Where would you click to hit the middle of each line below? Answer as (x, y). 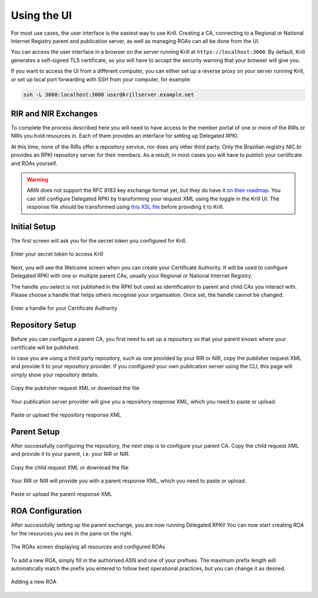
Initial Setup (33, 227)
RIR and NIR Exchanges (54, 113)
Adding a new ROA (34, 582)
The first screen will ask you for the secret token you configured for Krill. (99, 241)
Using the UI (41, 15)
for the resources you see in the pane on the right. (72, 533)
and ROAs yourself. (34, 163)
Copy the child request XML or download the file (70, 467)
